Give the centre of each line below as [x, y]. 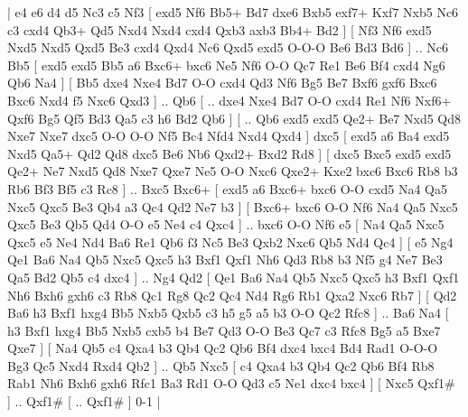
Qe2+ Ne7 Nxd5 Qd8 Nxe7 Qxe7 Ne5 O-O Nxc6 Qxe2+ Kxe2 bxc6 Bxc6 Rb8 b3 [233, 171]
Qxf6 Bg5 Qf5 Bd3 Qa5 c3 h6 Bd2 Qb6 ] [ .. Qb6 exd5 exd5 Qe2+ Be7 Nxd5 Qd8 [234, 118]
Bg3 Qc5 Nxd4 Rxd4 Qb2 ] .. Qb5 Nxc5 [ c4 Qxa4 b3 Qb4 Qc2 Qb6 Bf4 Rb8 [221, 365]
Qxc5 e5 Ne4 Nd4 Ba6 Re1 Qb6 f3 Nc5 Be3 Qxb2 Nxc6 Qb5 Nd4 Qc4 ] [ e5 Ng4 [230, 241]
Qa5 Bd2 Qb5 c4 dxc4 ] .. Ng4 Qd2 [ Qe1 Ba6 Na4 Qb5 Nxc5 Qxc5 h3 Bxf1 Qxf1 [234, 277]
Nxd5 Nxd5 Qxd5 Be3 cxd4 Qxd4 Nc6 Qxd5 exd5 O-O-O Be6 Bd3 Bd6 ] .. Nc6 [228, 47]
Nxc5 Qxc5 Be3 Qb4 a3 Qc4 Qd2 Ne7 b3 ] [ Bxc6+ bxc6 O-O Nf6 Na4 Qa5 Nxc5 [233, 206]
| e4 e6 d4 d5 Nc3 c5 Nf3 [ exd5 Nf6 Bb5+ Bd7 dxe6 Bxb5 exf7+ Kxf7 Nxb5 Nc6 [233, 12]
